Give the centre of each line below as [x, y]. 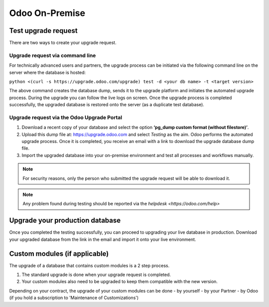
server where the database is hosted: [47, 72]
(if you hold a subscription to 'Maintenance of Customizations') [74, 298]
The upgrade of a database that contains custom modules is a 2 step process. [89, 265]
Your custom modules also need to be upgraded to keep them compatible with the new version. [120, 282]
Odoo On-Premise [47, 13]
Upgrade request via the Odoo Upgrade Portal [66, 117]
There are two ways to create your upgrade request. [63, 43]
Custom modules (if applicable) [59, 253]
